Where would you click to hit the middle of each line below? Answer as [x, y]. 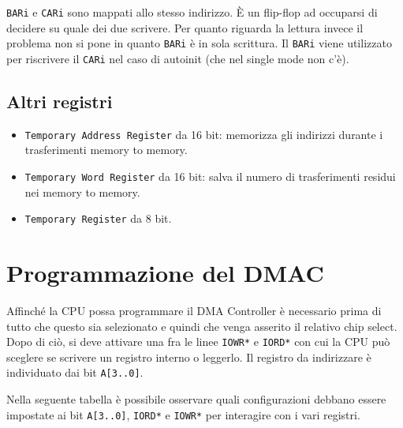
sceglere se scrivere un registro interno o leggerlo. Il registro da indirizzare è [189, 357]
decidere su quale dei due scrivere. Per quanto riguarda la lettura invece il [185, 27]
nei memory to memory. [82, 191]
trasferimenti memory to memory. [106, 150]
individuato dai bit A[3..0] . [75, 372]
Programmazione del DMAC [165, 273]
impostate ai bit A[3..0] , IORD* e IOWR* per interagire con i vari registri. [183, 414]
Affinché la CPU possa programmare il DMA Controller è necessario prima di [194, 311]
